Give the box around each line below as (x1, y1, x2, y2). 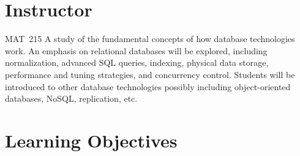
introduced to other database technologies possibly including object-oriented (5, 80, 291, 93)
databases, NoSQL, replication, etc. (5, 92, 138, 105)
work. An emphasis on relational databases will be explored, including (5, 44, 268, 57)
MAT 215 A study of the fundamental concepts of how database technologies (5, 32, 295, 45)
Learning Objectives (5, 127, 178, 152)
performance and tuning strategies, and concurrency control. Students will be (5, 68, 295, 80)
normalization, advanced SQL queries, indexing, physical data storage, (5, 56, 269, 69)
